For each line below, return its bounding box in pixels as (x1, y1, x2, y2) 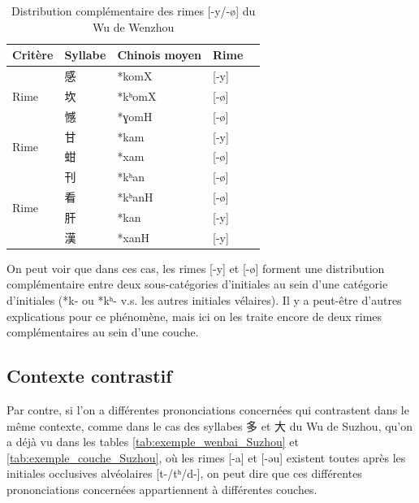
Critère (12, 46, 54, 63)
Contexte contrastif (6, 363, 172, 388)
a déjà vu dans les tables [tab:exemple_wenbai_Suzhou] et (6, 433, 299, 450)
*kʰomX (117, 87, 157, 104)
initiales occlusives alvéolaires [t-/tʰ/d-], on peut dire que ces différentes (6, 465, 362, 482)
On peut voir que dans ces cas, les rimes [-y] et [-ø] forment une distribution (6, 259, 385, 276)
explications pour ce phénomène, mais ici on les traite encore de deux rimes (6, 307, 382, 324)
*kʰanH (117, 189, 153, 206)
